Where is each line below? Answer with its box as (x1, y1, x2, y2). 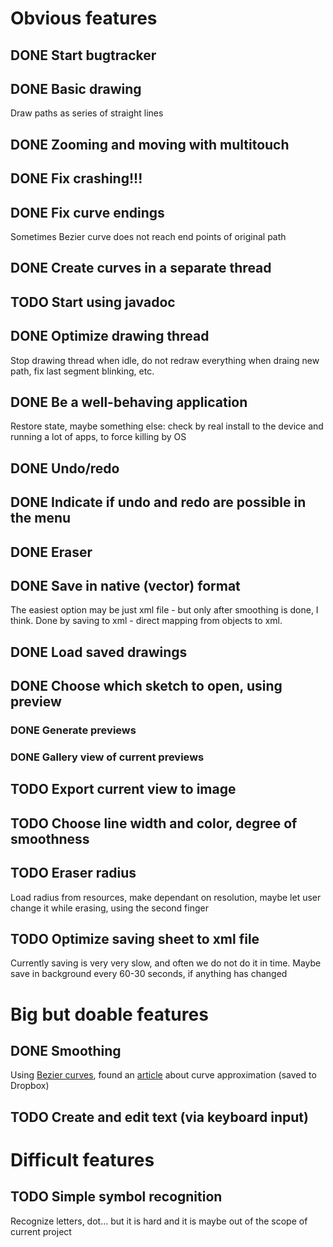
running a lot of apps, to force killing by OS (10, 431, 187, 443)
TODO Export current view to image (10, 781, 237, 798)
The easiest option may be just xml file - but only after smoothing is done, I (10, 604, 319, 616)
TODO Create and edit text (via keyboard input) (10, 1108, 309, 1126)
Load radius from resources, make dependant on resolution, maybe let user (10, 891, 322, 903)
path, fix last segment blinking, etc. (10, 365, 155, 377)
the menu (10, 510, 72, 527)
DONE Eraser (10, 543, 93, 561)
